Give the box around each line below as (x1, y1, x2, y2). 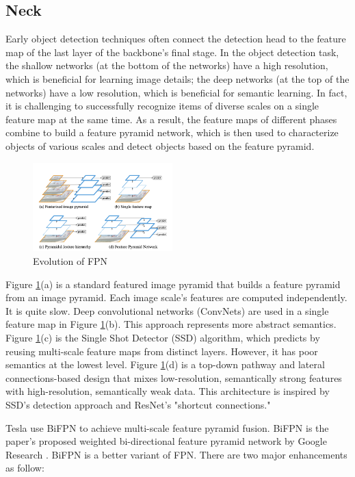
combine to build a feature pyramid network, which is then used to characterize (5, 125, 339, 140)
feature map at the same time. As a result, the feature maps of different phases (5, 112, 337, 126)
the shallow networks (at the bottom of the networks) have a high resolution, (5, 58, 328, 73)
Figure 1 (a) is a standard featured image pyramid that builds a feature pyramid (5, 276, 341, 291)
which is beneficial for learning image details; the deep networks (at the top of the (5, 71, 350, 86)
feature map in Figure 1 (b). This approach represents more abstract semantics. (5, 317, 337, 331)
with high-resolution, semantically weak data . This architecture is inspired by (5, 384, 330, 398)
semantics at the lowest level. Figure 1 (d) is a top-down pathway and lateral (5, 357, 325, 372)
